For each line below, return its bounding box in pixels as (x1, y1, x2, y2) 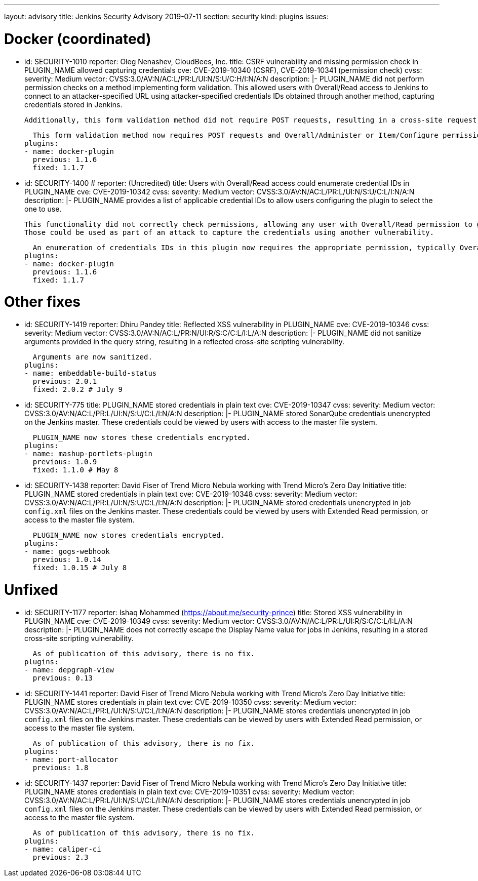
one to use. (24, 204, 62, 213)
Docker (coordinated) (4, 30, 151, 48)
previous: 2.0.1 (32, 377, 97, 385)
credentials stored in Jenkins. (24, 100, 123, 109)
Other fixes (4, 293, 81, 311)
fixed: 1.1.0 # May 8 (32, 466, 118, 474)
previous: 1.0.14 (32, 555, 101, 564)
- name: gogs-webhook (24, 547, 110, 555)
